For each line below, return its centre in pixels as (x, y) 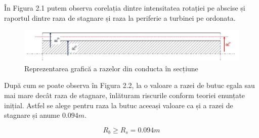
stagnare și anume (32, 115)
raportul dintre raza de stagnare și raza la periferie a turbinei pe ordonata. (120, 17)
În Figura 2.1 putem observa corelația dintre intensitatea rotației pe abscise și (125, 8)
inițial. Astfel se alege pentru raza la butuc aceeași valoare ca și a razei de (119, 105)
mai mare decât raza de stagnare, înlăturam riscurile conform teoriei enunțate (125, 95)
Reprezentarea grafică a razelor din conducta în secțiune (111, 68)
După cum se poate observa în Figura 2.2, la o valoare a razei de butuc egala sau (129, 85)
